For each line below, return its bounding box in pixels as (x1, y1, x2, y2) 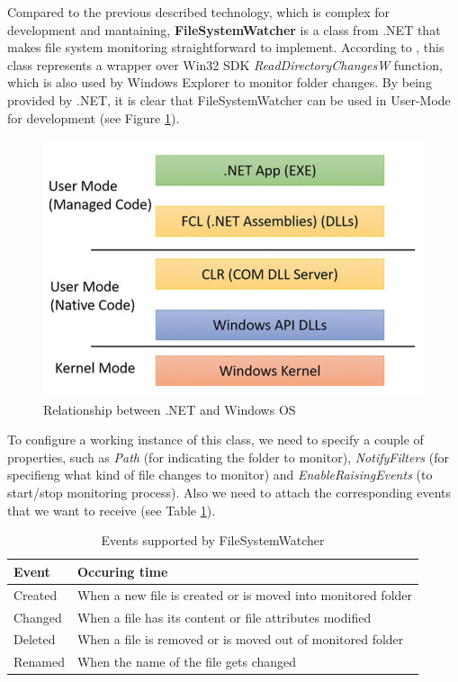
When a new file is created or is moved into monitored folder (76, 585, 413, 604)
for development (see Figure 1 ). (7, 108, 180, 127)
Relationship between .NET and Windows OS (43, 399, 296, 418)
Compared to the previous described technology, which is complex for (7, 3, 391, 21)
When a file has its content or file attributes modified (76, 607, 372, 626)
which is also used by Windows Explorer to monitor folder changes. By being (7, 73, 432, 92)
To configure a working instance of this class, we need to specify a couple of (7, 430, 424, 449)
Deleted (13, 630, 56, 649)
